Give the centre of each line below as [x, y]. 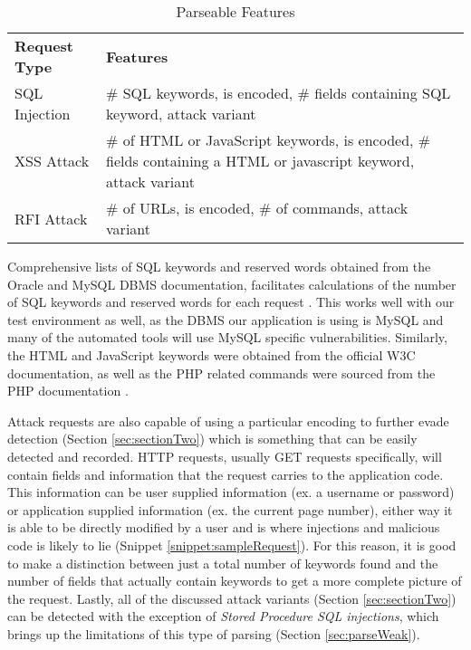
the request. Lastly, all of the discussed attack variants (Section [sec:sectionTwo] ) [232, 598]
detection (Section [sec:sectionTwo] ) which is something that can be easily [212, 439]
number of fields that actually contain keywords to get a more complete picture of [235, 581]
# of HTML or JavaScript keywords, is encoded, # [269, 140]
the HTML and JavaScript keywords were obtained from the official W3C [211, 354]
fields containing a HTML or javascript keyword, [260, 161]
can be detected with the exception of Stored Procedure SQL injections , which [223, 616]
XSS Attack [52, 161]
